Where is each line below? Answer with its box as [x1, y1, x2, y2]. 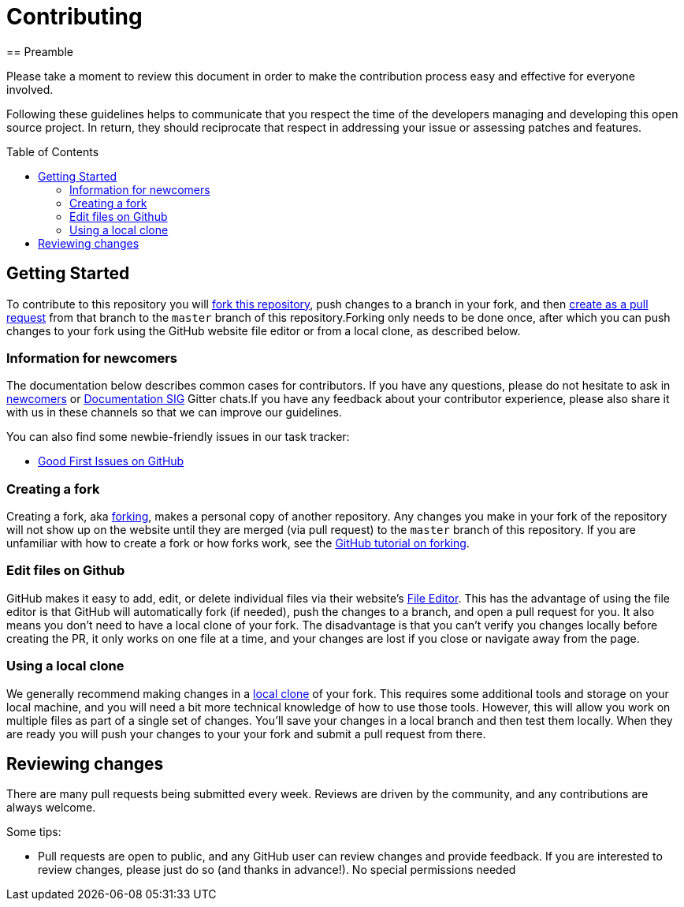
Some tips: [6, 825, 61, 839]
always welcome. [6, 801, 96, 815]
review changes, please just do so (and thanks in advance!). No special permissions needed [38, 863, 516, 877]
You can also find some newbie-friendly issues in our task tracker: [6, 430, 350, 444]
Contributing [6, 3, 143, 30]
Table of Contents [6, 144, 99, 159]
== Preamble [6, 44, 73, 58]
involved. [6, 82, 54, 96]
